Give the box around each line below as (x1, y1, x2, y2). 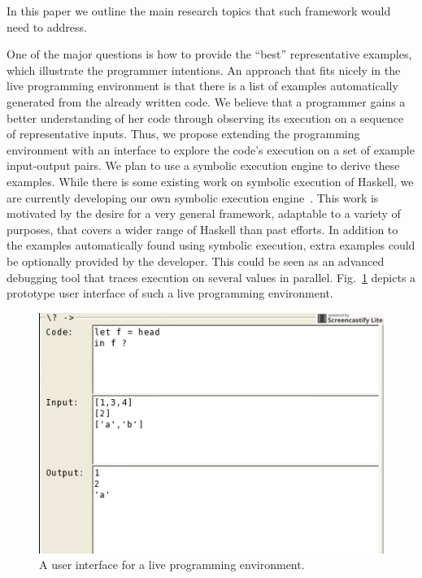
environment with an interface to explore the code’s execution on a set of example (7, 141, 415, 158)
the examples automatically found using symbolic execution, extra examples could (7, 237, 415, 254)
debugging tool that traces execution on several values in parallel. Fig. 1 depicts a (7, 268, 416, 285)
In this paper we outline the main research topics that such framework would (7, 2, 391, 19)
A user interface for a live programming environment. (39, 556, 305, 573)
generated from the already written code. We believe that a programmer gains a (7, 93, 406, 110)
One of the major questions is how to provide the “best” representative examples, (7, 46, 412, 63)
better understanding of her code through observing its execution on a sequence (7, 109, 404, 126)
